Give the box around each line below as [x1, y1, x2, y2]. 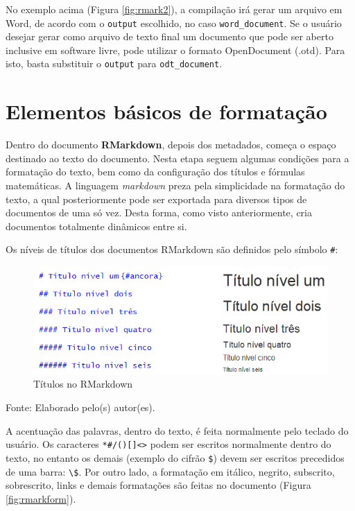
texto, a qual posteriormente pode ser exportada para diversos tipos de [6, 191, 307, 206]
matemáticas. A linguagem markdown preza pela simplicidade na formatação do [6, 178, 345, 192]
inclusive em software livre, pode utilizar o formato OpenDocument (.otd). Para [6, 42, 345, 57]
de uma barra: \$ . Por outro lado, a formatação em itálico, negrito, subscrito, [6, 464, 335, 478]
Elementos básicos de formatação [6, 97, 327, 125]
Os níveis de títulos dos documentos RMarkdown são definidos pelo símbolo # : [6, 242, 338, 257]
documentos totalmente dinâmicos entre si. [6, 218, 187, 233]
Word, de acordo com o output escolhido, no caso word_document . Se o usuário [6, 15, 342, 30]
